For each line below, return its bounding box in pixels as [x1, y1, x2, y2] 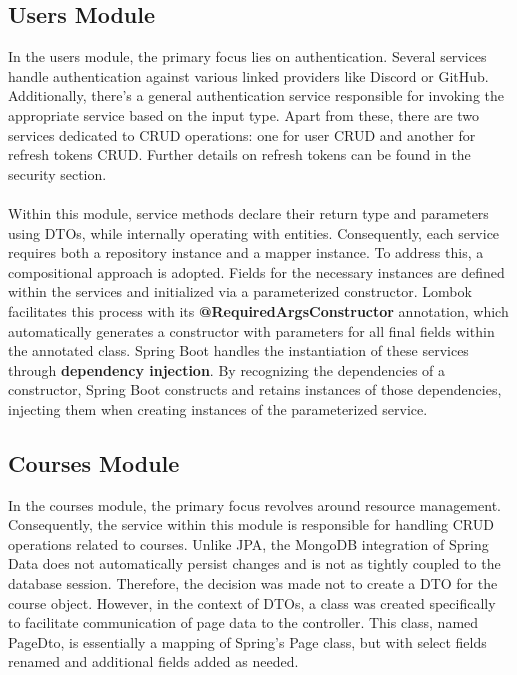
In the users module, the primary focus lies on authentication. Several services [8, 46, 487, 67]
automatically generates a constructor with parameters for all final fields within [8, 320, 495, 341]
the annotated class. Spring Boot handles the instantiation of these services [8, 340, 469, 361]
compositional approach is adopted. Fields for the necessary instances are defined [8, 261, 505, 282]
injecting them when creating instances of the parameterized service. [8, 398, 428, 419]
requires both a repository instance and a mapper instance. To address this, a [8, 242, 484, 263]
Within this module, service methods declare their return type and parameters [8, 202, 489, 223]
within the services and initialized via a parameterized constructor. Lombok [8, 281, 472, 302]
